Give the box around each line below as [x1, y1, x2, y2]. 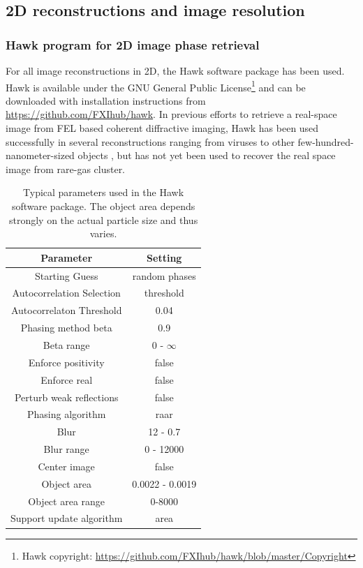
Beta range [43, 338, 90, 352]
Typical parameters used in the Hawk [23, 185, 184, 200]
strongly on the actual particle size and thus [8, 212, 198, 227]
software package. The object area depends [11, 199, 195, 213]
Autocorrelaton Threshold [10, 303, 122, 317]
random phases [132, 268, 196, 283]
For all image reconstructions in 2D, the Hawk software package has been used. [6, 63, 345, 77]
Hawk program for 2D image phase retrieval [6, 36, 260, 53]
